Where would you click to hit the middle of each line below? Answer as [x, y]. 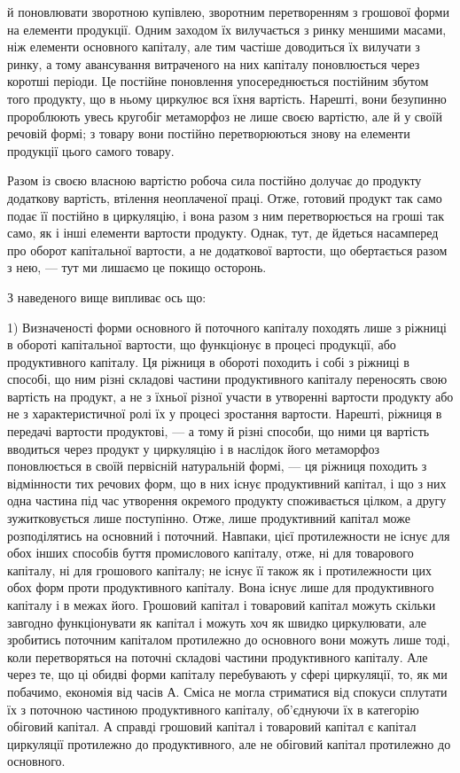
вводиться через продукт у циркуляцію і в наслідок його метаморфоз [193, 448]
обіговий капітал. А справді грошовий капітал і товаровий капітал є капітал [212, 726]
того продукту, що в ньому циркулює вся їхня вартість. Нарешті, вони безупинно [227, 98]
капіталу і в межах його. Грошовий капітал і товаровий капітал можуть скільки [222, 605]
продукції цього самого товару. [91, 150]
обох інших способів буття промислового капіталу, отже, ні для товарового [211, 553]
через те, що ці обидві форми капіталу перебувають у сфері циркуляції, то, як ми [227, 674]
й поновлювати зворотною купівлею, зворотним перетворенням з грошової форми [228, 12]
